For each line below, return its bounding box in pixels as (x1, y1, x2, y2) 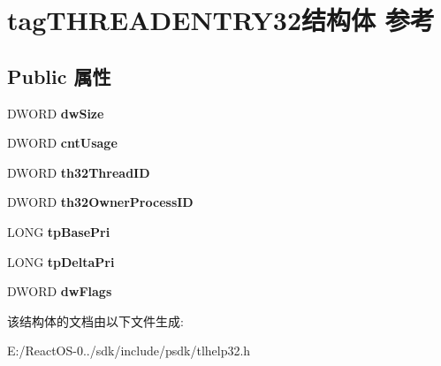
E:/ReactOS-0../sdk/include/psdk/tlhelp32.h (7, 341, 251, 360)
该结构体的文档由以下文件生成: (7, 311, 184, 330)
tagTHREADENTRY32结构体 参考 (7, 2, 435, 38)
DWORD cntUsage (7, 133, 118, 152)
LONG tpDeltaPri (7, 252, 115, 271)
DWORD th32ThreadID (7, 163, 150, 181)
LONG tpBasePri (7, 222, 110, 240)
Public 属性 (7, 62, 111, 89)
